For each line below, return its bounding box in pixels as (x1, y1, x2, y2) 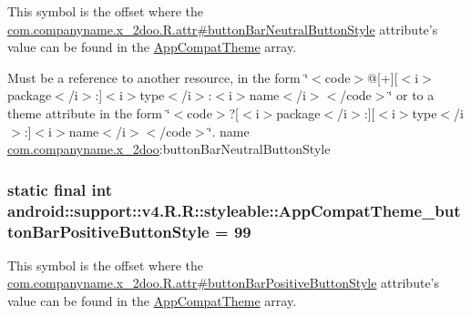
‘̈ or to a (388, 86, 435, 105)
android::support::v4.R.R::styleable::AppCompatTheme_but (7, 199, 461, 221)
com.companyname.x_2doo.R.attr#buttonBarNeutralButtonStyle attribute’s (7, 19, 438, 38)
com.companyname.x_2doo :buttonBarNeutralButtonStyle (7, 139, 331, 158)
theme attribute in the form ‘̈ (7, 103, 170, 122)
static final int (7, 178, 113, 200)
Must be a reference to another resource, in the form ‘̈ (7, 67, 309, 87)
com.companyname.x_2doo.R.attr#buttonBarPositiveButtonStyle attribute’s (7, 273, 440, 292)
